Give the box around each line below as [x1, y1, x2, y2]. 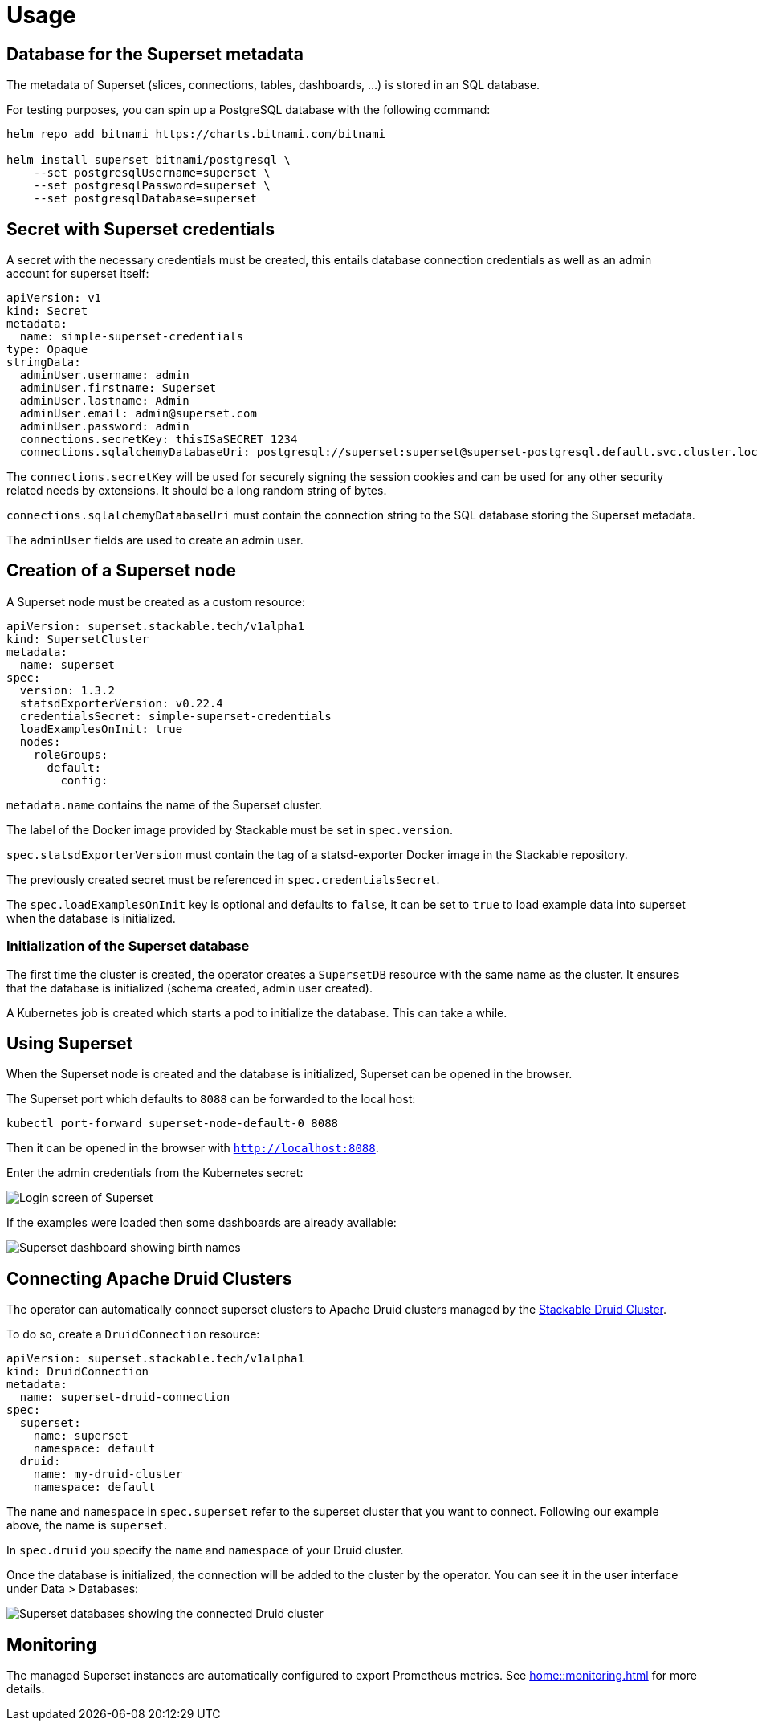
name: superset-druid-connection [19, 1391, 230, 1404]
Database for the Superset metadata [6, 43, 304, 64]
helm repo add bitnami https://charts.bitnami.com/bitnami [6, 128, 386, 141]
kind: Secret [6, 304, 88, 318]
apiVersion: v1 [6, 291, 102, 305]
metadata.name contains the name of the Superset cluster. [6, 797, 323, 812]
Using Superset [6, 1033, 133, 1054]
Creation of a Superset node [6, 560, 236, 581]
